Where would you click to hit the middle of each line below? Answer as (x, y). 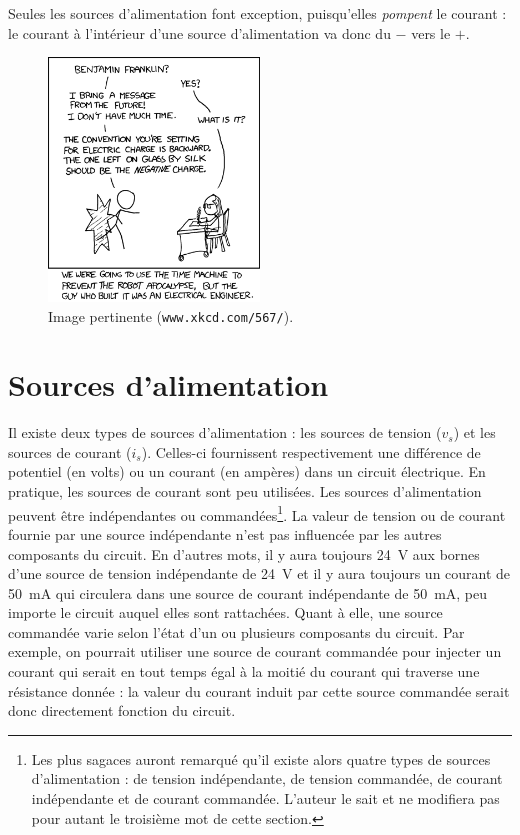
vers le (431, 32)
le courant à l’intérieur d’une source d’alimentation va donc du (199, 32)
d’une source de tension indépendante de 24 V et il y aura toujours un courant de (259, 573)
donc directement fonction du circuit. (122, 710)
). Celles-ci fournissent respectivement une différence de (311, 451)
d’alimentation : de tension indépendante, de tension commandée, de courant (267, 778)
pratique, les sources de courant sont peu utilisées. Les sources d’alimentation (245, 491)
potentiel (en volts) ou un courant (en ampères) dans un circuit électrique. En (247, 471)
